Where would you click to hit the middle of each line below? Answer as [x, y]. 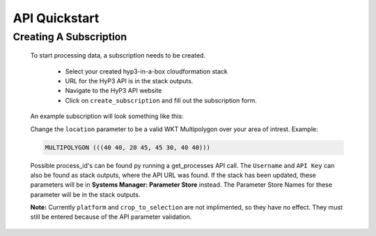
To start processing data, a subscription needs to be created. [118, 56]
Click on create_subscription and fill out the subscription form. [161, 100]
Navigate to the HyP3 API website [113, 91]
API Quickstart [56, 18]
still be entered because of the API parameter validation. [111, 217]
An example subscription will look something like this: [107, 116]
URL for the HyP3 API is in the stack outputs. [129, 81]
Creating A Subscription [70, 37]
